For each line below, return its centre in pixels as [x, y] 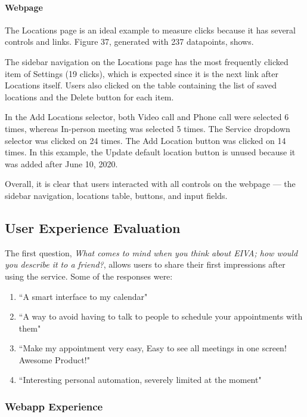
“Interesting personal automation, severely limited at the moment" [140, 380]
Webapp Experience [54, 406]
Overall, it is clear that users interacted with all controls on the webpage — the [150, 184]
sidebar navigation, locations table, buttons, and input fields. [116, 195]
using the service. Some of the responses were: [89, 276]
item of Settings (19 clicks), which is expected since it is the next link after [142, 73]
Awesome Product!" [54, 359]
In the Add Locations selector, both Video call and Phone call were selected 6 [147, 117]
